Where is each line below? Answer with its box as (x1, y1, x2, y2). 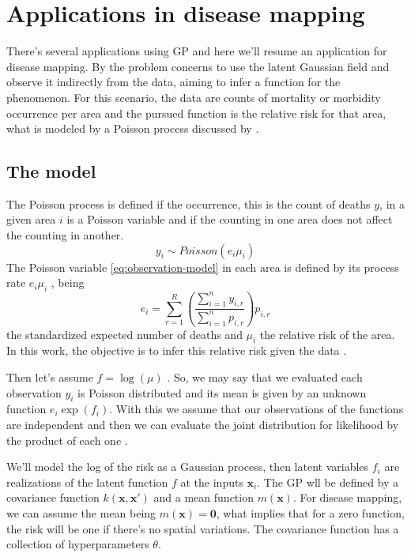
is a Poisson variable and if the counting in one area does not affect (66, 211, 393, 228)
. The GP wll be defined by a (257, 473, 399, 490)
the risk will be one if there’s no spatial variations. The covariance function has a (6, 520, 399, 536)
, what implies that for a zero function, (216, 504, 405, 521)
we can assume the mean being (6, 504, 156, 521)
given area (6, 211, 56, 228)
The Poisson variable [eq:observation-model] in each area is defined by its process (6, 258, 399, 275)
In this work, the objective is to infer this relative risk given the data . (6, 342, 347, 359)
